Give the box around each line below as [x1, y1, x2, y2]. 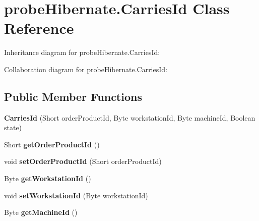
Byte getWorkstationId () [4, 173, 91, 184]
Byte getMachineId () [4, 207, 78, 217]
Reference [4, 18, 74, 38]
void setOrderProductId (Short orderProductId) [4, 156, 162, 167]
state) [4, 122, 22, 133]
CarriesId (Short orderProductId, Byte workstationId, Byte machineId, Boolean [4, 112, 255, 123]
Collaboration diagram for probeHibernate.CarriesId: [4, 64, 167, 74]
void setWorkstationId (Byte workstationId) [4, 190, 148, 200]
